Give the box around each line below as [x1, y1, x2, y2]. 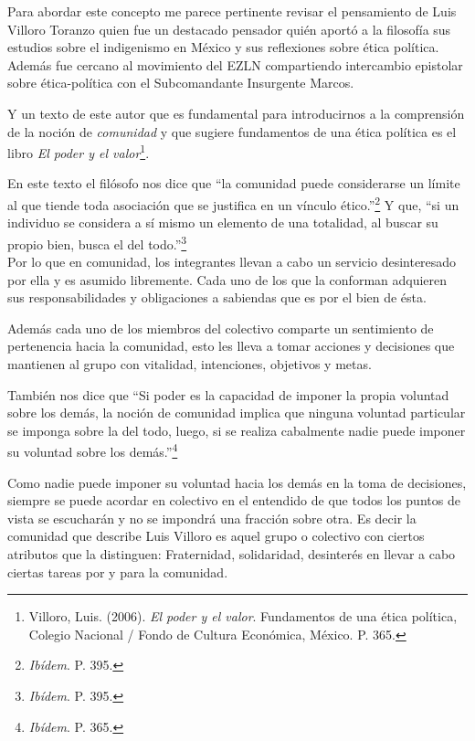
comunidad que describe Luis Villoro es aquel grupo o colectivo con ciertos [7, 526, 425, 545]
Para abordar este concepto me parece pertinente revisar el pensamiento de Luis [7, 2, 457, 20]
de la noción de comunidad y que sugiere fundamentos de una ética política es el [7, 122, 457, 141]
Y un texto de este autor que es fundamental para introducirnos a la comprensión [7, 103, 465, 122]
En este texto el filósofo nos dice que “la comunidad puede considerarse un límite [7, 174, 460, 193]
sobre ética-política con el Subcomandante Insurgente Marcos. [7, 73, 354, 92]
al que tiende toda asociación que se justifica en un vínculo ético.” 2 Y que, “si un [7, 193, 459, 214]
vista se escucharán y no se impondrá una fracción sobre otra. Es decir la [7, 508, 417, 527]
